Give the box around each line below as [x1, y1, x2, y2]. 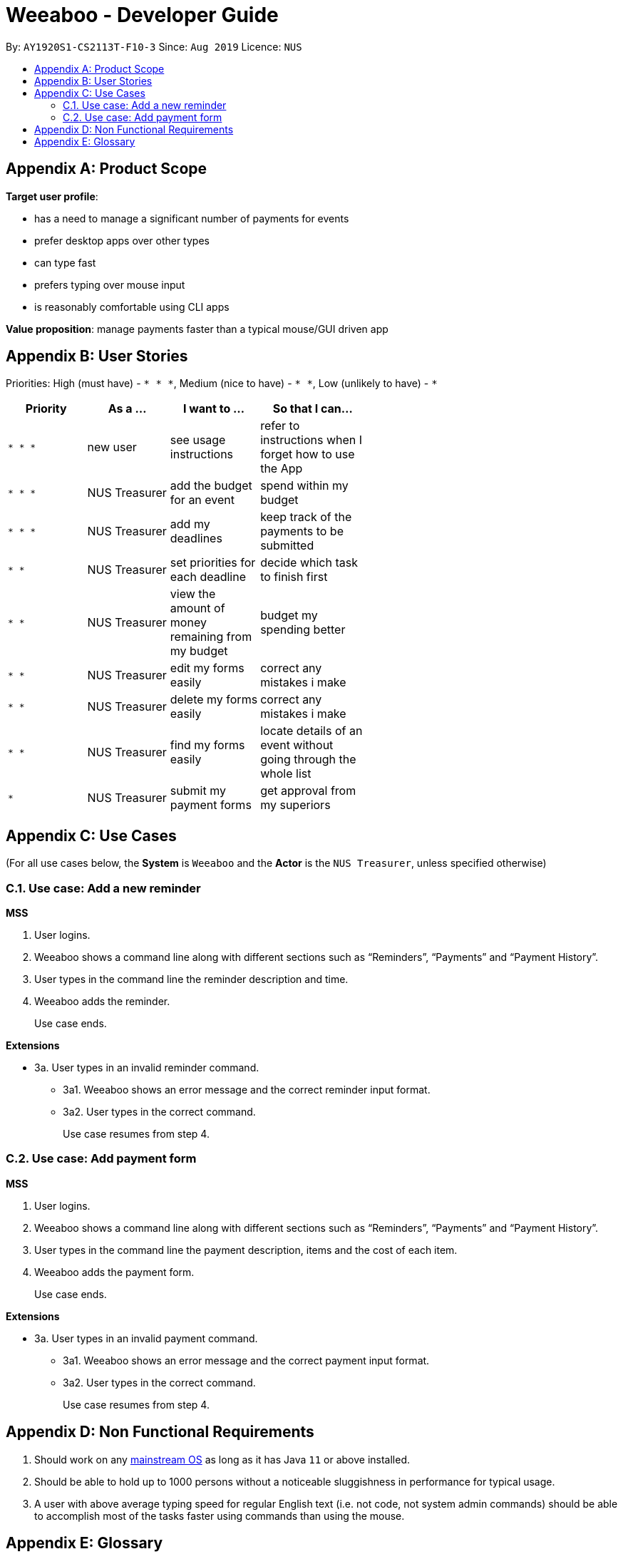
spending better [260, 622, 346, 637]
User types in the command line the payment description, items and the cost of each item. [34, 1243, 458, 1256]
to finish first [260, 570, 328, 585]
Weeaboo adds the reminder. [34, 995, 170, 1008]
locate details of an [260, 724, 363, 739]
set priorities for [170, 555, 256, 570]
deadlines [170, 531, 222, 546]
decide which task [260, 555, 358, 570]
